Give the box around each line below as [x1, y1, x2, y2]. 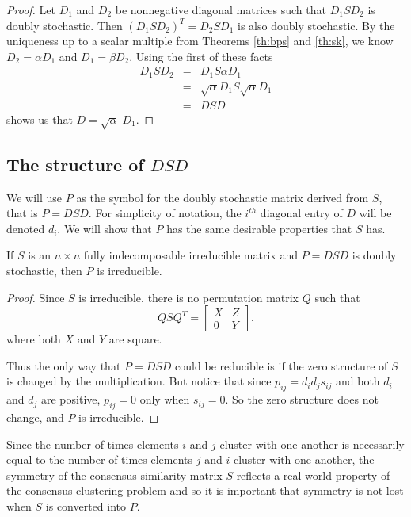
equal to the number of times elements [6, 451, 193, 468]
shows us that [6, 110, 73, 127]
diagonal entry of [260, 205, 343, 221]
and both [336, 373, 380, 389]
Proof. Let [6, 2, 55, 17]
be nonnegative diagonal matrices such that [115, 2, 326, 17]
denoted [6, 220, 45, 236]
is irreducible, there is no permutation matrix [78, 289, 299, 305]
